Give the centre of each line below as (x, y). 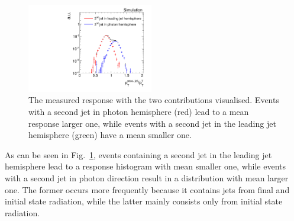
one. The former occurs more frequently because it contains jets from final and (147, 189)
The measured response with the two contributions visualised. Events (154, 100)
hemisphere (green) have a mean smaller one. (110, 135)
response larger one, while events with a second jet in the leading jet (152, 123)
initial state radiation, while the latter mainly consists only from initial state (144, 201)
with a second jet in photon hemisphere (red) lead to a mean (139, 111)
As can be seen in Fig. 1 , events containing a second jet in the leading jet (138, 154)
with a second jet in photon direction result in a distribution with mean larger (147, 177)
